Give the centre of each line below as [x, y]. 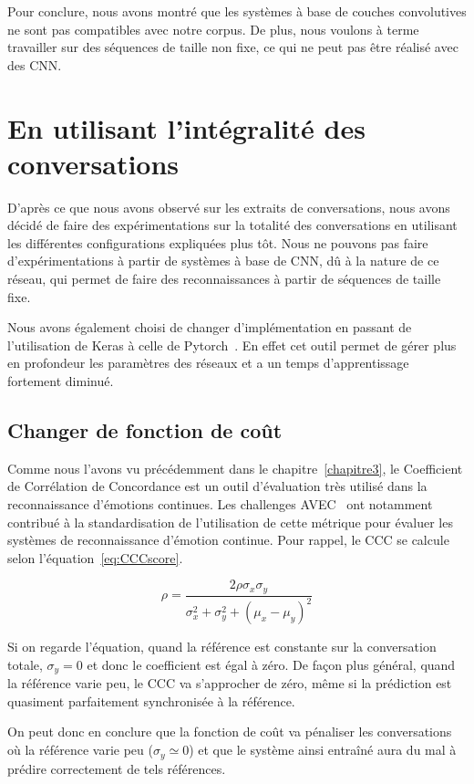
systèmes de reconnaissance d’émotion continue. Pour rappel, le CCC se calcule [228, 540]
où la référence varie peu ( [80, 750]
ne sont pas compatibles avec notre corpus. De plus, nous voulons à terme [213, 29]
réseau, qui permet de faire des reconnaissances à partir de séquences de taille [224, 279]
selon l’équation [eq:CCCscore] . [95, 557]
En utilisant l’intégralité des [186, 127]
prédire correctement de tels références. [117, 768]
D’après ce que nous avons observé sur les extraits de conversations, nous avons [229, 207]
